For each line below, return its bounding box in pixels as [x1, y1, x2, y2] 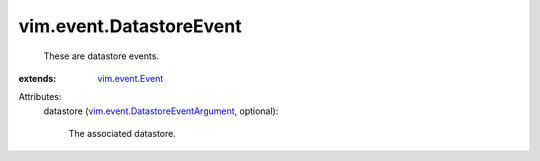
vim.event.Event [97, 72, 164, 84]
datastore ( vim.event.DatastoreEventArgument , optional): [43, 105, 279, 117]
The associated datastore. [68, 128, 177, 140]
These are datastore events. [43, 50, 160, 62]
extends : [18, 72, 57, 84]
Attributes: [18, 91, 62, 103]
